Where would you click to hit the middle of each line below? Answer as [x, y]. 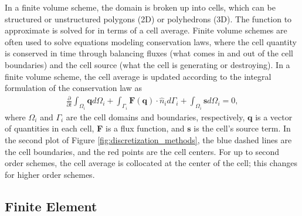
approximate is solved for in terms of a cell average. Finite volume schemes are [146, 30]
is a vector [274, 117]
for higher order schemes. [50, 174]
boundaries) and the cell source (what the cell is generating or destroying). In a [147, 64]
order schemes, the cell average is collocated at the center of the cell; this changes [151, 163]
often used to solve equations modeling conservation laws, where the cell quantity [151, 41]
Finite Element [51, 206]
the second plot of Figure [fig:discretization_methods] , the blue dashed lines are [148, 139]
